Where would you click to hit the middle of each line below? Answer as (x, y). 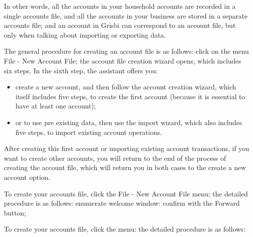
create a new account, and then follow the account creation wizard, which (126, 87)
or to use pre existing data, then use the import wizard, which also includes (129, 122)
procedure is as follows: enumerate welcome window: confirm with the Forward (122, 203)
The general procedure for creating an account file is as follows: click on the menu (126, 51)
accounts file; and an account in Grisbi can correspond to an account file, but (120, 25)
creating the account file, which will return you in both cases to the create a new (125, 167)
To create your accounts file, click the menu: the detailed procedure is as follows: (125, 229)
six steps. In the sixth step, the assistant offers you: (81, 70)
